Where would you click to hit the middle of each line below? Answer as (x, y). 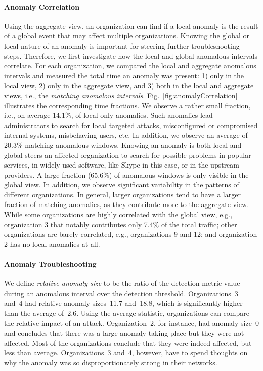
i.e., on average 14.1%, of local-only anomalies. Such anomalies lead (108, 115)
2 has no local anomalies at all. (52, 244)
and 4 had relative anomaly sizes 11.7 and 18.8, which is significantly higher (123, 303)
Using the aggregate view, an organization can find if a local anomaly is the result (131, 26)
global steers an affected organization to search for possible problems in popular (128, 155)
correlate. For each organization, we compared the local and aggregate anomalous (130, 66)
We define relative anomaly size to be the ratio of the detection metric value (122, 283)
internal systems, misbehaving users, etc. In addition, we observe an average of (126, 135)
